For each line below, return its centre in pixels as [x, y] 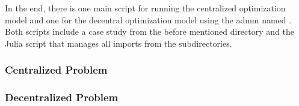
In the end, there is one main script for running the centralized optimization [145, 8]
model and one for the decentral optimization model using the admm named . [148, 19]
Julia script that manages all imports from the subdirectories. [119, 43]
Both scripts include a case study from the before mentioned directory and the [149, 31]
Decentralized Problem [62, 97]
